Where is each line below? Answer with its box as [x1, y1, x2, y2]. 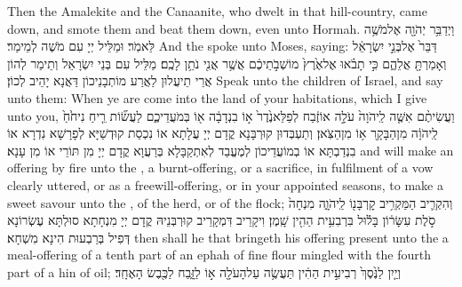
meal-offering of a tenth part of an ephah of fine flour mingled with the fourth [7, 245, 431, 264]
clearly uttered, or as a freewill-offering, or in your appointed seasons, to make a [7, 175, 443, 194]
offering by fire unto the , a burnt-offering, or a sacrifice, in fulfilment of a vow [7, 158, 434, 177]
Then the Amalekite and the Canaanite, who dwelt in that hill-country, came [7, 2, 427, 20]
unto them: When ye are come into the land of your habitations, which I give [7, 88, 427, 107]
